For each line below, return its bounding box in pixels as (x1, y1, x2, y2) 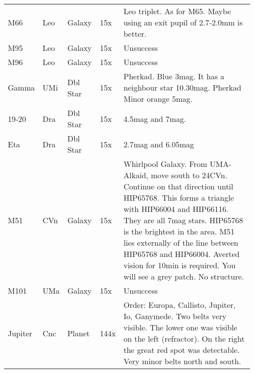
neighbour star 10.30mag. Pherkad (123, 82, 241, 93)
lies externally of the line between (123, 237, 238, 248)
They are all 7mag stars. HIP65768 (123, 214, 243, 226)
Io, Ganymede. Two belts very (123, 310, 227, 322)
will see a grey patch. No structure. (123, 271, 244, 282)
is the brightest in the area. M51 (123, 226, 234, 237)
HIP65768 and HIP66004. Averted (123, 248, 240, 259)
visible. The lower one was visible (123, 322, 237, 333)
